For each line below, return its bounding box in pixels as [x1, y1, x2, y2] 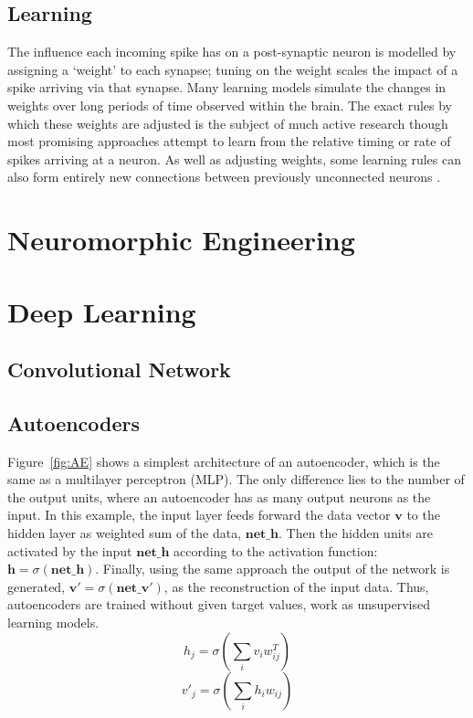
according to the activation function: [173, 541, 378, 560]
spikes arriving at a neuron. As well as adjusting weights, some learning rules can [7, 149, 462, 168]
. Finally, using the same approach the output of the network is [95, 559, 450, 578]
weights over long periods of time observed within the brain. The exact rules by [7, 95, 452, 114]
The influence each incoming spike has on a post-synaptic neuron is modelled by [7, 42, 457, 61]
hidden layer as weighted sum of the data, [7, 523, 242, 543]
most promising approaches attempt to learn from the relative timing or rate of [7, 132, 451, 151]
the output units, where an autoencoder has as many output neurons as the [7, 487, 431, 506]
